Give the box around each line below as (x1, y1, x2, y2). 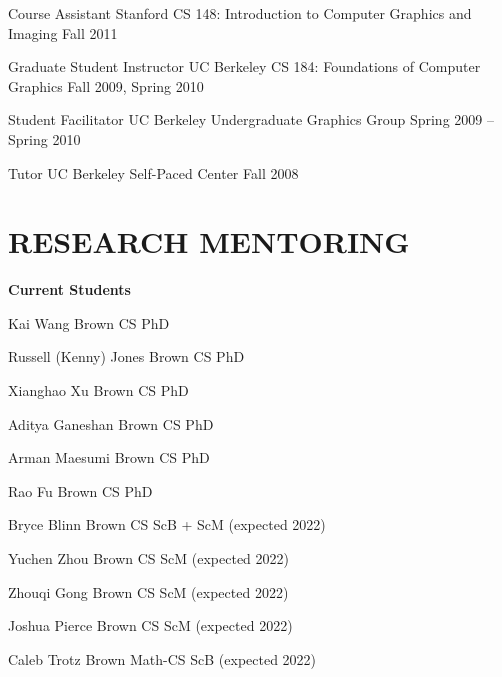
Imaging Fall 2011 (8, 22, 118, 43)
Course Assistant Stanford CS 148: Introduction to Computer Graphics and (8, 3, 472, 23)
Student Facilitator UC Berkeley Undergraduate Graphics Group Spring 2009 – (8, 109, 494, 130)
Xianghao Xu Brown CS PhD (8, 380, 189, 401)
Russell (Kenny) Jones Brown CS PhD (8, 346, 245, 367)
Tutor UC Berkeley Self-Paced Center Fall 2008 (8, 162, 299, 183)
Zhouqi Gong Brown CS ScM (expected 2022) (8, 581, 289, 602)
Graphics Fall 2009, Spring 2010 (8, 75, 204, 96)
